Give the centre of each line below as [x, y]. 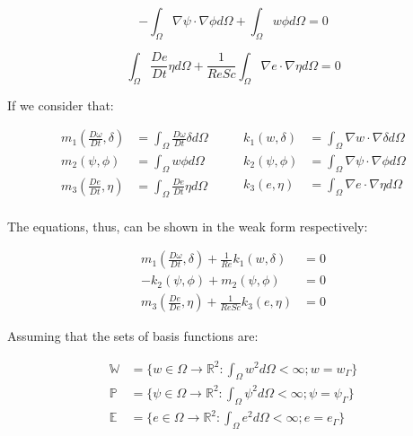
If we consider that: [61, 105]
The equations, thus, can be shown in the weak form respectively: [188, 226]
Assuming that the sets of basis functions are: [133, 336]
